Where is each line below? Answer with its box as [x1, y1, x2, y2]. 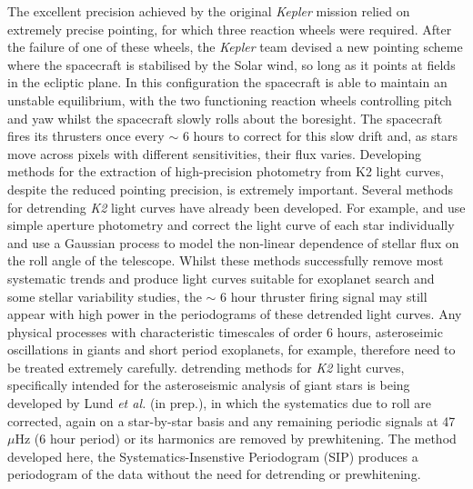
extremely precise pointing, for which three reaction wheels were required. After [7, 19, 452, 38]
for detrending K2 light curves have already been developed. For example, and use [7, 197, 466, 216]
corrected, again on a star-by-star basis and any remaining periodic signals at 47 [7, 411, 456, 430]
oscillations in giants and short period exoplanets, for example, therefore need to [7, 340, 456, 359]
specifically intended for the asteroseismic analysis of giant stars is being [7, 375, 410, 394]
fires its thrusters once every [7, 126, 165, 145]
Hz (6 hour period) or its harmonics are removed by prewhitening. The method [15, 429, 457, 448]
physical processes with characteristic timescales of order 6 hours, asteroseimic [7, 322, 443, 341]
